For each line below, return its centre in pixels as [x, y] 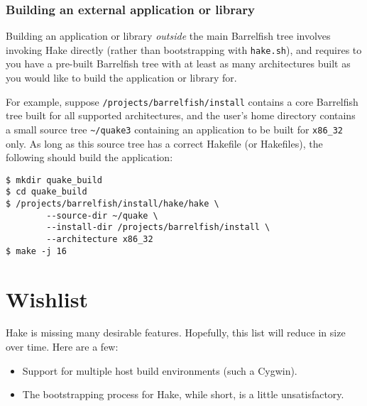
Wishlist [47, 298]
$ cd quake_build [46, 192]
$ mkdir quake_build [54, 180]
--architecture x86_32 [100, 240]
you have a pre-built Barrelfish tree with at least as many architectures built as [178, 64]
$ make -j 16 [36, 251]
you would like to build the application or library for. [121, 78]
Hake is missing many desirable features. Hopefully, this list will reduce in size [176, 333]
